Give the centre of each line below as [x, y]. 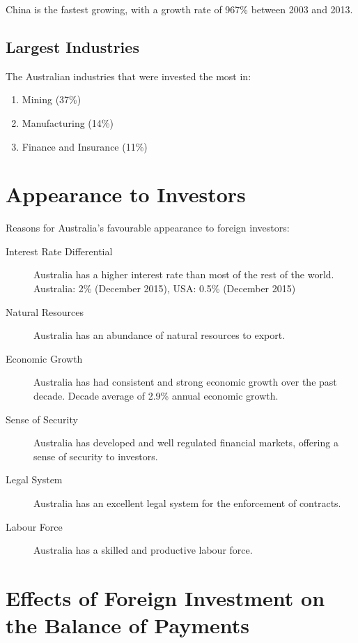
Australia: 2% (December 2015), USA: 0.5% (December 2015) [165, 288]
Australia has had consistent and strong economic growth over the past [185, 382]
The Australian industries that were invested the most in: [129, 76]
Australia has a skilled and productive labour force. [143, 550]
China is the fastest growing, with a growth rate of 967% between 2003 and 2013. [179, 9]
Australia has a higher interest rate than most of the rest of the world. [184, 274]
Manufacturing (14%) [68, 122]
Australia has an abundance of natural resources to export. [159, 335]
